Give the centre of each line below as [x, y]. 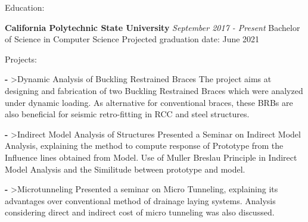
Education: [25, 7]
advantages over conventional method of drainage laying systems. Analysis [140, 200]
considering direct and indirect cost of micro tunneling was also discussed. [140, 212]
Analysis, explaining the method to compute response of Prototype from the [144, 146]
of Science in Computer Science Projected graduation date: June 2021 [132, 39]
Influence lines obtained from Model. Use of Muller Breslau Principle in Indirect [151, 157]
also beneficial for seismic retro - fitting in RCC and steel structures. [127, 114]
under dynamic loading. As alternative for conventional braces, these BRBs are [149, 102]
